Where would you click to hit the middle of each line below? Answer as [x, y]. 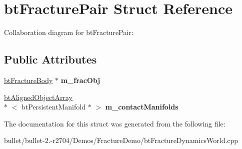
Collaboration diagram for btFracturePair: [69, 32]
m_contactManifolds [142, 107]
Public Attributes [50, 59]
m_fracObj [80, 80]
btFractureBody [28, 80]
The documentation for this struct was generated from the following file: [115, 123]
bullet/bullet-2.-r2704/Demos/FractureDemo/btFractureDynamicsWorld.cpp [121, 140]
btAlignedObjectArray [38, 97]
